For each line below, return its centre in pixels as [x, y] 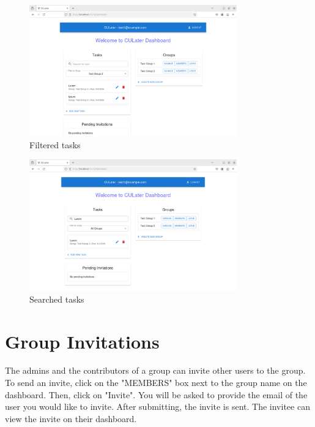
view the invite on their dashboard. [71, 418]
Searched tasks [57, 299]
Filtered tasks [55, 144]
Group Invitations [82, 341]
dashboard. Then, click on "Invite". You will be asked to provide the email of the [156, 394]
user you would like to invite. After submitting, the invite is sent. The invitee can [157, 406]
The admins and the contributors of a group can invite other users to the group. [155, 370]
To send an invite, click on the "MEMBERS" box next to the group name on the [156, 383]
